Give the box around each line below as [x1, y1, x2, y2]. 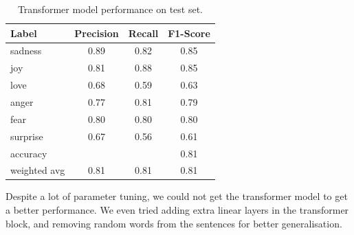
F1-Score [168, 25, 210, 40]
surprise [10, 128, 43, 143]
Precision [74, 25, 119, 40]
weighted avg [10, 163, 65, 177]
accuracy [10, 146, 47, 160]
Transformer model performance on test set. [17, 2, 203, 16]
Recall [128, 25, 159, 40]
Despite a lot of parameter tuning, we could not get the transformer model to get [5, 189, 348, 203]
